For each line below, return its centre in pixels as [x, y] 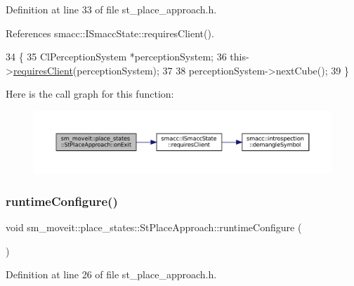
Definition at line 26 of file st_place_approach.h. [111, 274]
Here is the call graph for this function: [90, 94]
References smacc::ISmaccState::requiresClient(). [110, 33]
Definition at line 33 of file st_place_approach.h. [111, 9]
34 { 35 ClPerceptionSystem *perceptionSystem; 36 [116, 57]
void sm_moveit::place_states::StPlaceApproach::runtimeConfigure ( [154, 227]
